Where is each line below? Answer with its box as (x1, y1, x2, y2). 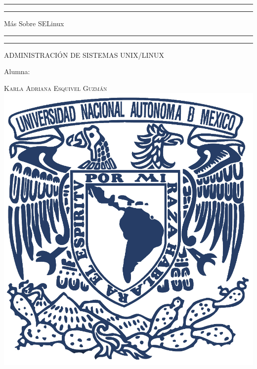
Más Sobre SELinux (4, 18, 64, 28)
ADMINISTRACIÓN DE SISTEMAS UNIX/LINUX (4, 49, 164, 60)
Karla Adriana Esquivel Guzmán (4, 82, 107, 93)
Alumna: (4, 66, 30, 77)
